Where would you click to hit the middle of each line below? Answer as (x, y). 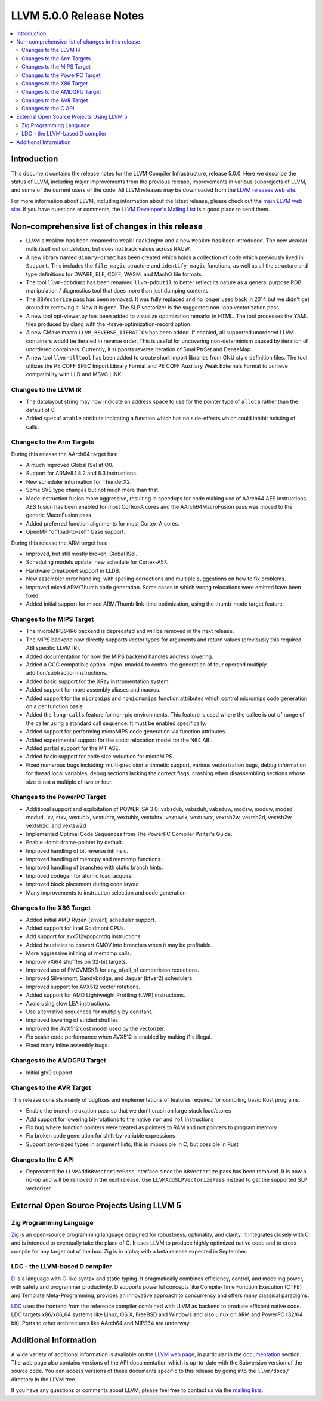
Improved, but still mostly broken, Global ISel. (81, 554)
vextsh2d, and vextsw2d (56, 826)
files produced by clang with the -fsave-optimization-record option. (109, 324)
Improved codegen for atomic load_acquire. (80, 875)
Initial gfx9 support (49, 1073)
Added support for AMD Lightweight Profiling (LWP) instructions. (106, 995)
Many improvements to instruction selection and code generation (106, 892)
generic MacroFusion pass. (59, 515)
